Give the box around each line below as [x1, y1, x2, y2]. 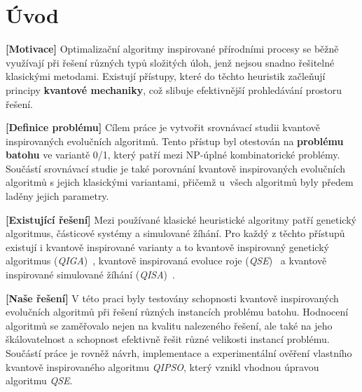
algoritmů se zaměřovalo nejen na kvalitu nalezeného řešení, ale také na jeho [6, 318, 333, 332]
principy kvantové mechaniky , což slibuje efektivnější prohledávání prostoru [6, 82, 342, 97]
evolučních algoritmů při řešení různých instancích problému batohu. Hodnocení [6, 304, 349, 319]
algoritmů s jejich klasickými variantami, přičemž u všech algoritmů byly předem [6, 175, 354, 189]
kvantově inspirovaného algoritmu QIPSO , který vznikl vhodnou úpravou [6, 359, 319, 374]
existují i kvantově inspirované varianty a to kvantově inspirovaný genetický [6, 239, 329, 254]
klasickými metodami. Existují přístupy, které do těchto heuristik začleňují [6, 69, 326, 83]
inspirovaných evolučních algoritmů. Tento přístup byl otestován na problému [6, 133, 344, 148]
